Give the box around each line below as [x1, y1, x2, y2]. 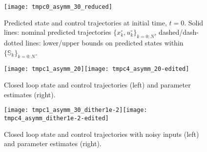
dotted [4, 38, 23, 48]
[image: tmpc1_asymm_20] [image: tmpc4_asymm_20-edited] [4, 65, 189, 73]
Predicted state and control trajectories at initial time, [4, 17, 167, 27]
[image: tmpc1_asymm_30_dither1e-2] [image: [4, 107, 147, 114]
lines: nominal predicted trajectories [4, 27, 111, 37]
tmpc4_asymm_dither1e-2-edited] [4, 114, 109, 122]
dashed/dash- [159, 27, 199, 37]
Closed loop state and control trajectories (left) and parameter [4, 80, 191, 90]
